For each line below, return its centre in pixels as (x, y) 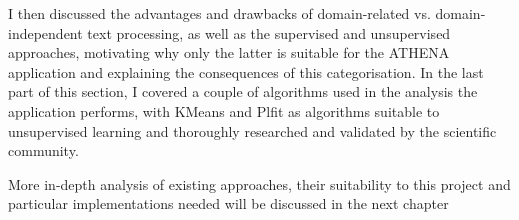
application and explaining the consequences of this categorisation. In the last (246, 71)
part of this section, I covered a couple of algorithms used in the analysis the (243, 91)
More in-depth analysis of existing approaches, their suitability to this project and (259, 183)
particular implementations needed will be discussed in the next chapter (228, 203)
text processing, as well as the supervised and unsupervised (269, 32)
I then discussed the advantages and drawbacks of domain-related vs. (219, 13)
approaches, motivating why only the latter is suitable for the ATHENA (229, 52)
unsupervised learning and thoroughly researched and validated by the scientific (252, 130)
